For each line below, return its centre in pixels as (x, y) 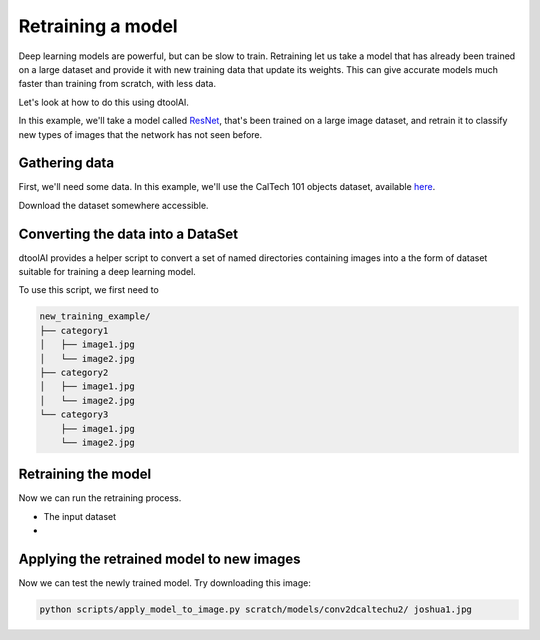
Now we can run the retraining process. (100, 498)
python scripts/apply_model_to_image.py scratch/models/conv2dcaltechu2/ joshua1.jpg (255, 609)
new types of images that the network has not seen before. (140, 134)
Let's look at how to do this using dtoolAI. (104, 102)
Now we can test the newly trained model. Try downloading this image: (165, 583)
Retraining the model (85, 474)
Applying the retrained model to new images (159, 559)
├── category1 (74, 330)
